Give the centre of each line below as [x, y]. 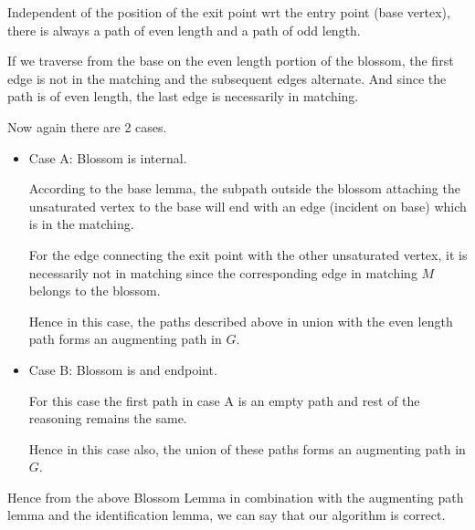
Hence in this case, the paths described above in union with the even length [241, 321]
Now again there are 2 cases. [87, 126]
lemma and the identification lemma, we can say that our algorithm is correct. [227, 515]
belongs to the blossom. [95, 291]
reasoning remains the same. [108, 418]
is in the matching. [81, 224]
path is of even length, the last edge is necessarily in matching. [183, 96]
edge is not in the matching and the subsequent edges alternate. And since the [227, 78]
